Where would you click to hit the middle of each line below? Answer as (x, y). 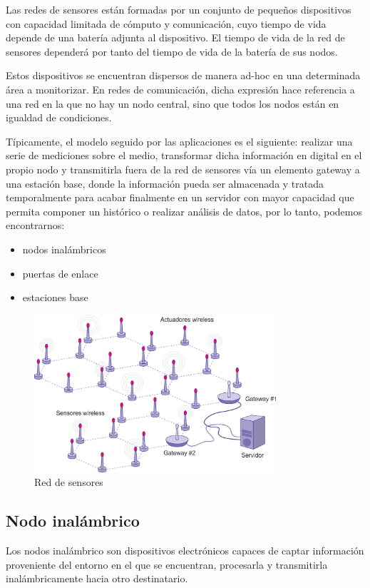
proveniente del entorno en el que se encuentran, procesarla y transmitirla (167, 564)
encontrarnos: (35, 225)
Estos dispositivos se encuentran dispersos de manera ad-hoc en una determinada (183, 75)
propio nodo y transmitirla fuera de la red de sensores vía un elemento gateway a (183, 169)
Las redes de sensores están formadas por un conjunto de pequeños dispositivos (179, 9)
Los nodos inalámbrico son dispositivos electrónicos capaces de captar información (185, 550)
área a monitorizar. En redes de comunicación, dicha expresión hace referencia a (180, 89)
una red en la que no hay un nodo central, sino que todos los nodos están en (173, 103)
